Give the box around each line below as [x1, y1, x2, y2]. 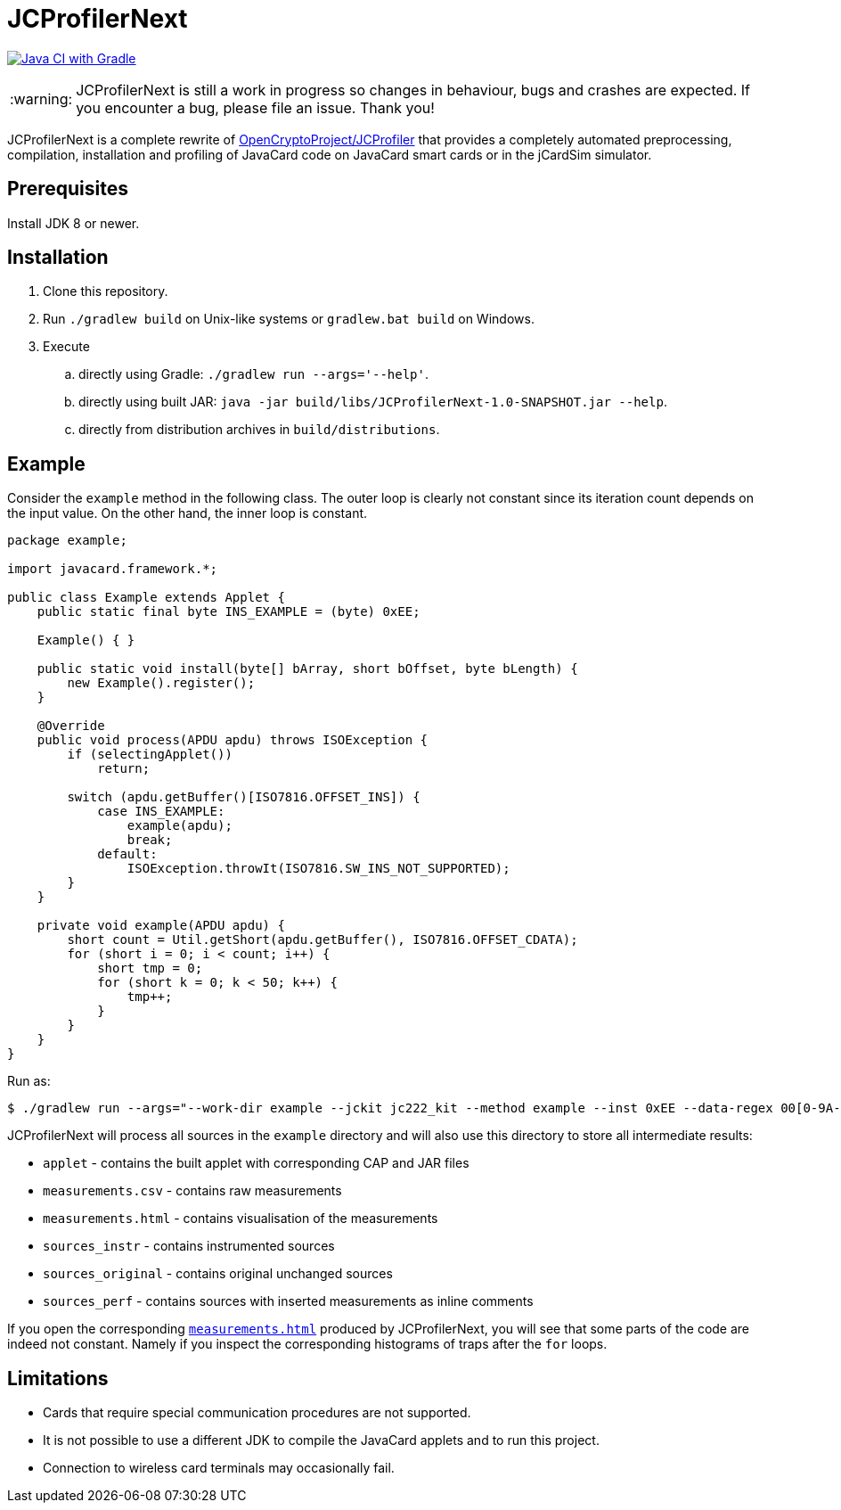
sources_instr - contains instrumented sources [43, 1238, 335, 1254]
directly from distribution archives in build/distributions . [78, 422, 440, 438]
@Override [37, 718, 105, 734]
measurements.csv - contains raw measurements [43, 1183, 342, 1199]
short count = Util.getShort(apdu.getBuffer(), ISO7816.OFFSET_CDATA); [67, 932, 578, 948]
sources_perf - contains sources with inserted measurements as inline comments [43, 1293, 534, 1309]
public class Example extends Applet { [7, 590, 285, 605]
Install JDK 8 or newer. [7, 215, 140, 231]
